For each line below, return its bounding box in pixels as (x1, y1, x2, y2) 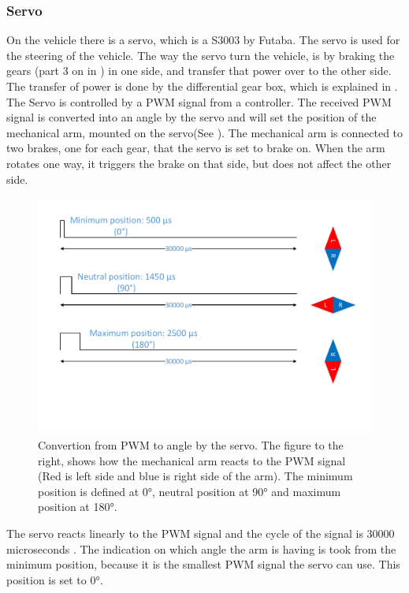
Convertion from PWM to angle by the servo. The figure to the (38, 437, 344, 453)
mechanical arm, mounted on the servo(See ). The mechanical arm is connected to (6, 124, 403, 140)
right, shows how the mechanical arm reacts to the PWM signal (38, 452, 346, 468)
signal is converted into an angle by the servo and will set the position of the (6, 109, 377, 125)
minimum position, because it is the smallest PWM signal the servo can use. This (6, 556, 400, 572)
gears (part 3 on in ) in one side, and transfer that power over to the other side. (6, 62, 392, 79)
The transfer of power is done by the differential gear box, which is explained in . (6, 78, 398, 94)
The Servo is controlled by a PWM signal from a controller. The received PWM (6, 93, 392, 110)
